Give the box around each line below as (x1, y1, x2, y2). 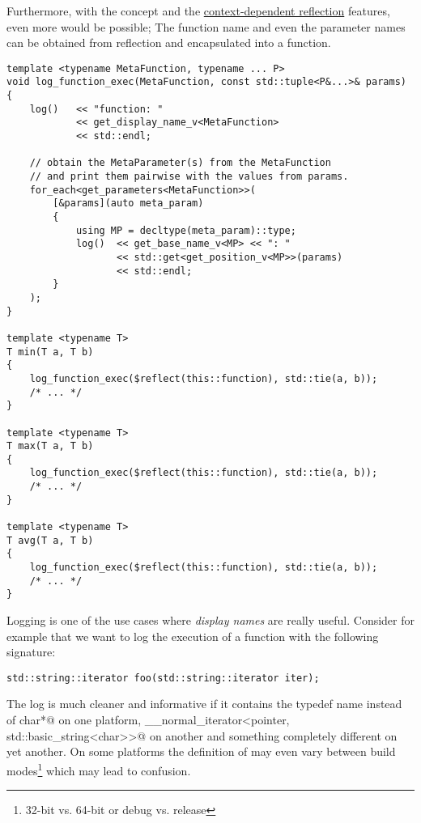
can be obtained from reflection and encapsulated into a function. (6, 34, 331, 51)
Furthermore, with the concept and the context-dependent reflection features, (6, 2, 390, 19)
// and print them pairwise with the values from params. (29, 171, 349, 183)
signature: (6, 643, 56, 660)
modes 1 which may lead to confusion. (6, 759, 191, 778)
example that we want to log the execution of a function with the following (6, 627, 379, 644)
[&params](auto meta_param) (53, 197, 204, 210)
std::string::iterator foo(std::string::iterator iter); (6, 672, 320, 684)
